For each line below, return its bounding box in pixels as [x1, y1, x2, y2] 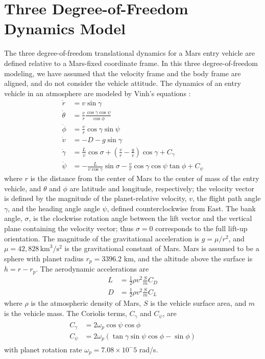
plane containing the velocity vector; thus [4, 223, 134, 234]
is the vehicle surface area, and [150, 298, 247, 308]
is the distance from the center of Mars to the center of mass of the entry [30, 173, 259, 184]
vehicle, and [4, 183, 41, 193]
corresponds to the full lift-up [155, 223, 248, 234]
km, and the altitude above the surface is [124, 253, 253, 263]
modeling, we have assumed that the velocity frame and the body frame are [4, 68, 241, 78]
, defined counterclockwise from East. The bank [107, 203, 256, 213]
